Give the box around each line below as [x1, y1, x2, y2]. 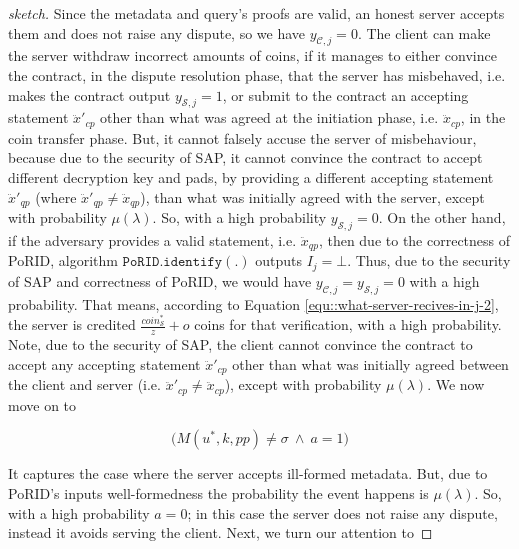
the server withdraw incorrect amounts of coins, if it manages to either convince [8, 45, 497, 66]
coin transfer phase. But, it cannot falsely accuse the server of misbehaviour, [8, 127, 477, 148]
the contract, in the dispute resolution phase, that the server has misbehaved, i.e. [8, 64, 506, 85]
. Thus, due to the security [347, 250, 511, 271]
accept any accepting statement [8, 353, 201, 374]
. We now [427, 374, 485, 395]
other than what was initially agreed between [232, 353, 509, 374]
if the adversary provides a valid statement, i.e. [8, 229, 297, 250]
